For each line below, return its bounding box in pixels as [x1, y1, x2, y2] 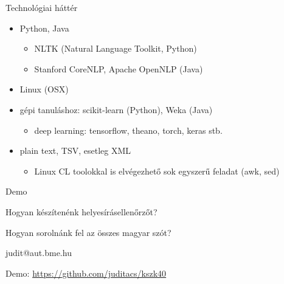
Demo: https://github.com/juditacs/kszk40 [5, 266, 167, 279]
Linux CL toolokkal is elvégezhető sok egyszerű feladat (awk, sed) [34, 164, 280, 177]
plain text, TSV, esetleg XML [19, 144, 131, 157]
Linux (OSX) [19, 83, 69, 95]
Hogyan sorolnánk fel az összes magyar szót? [5, 226, 171, 238]
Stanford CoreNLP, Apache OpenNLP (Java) [34, 62, 203, 75]
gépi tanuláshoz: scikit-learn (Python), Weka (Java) [19, 103, 213, 116]
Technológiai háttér [5, 1, 78, 13]
